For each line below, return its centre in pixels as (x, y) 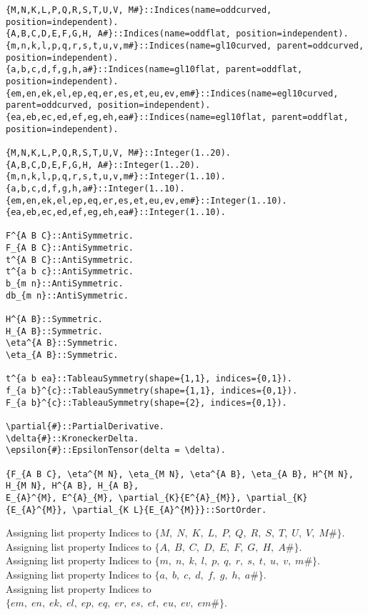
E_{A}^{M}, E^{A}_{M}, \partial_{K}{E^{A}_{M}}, (124, 497)
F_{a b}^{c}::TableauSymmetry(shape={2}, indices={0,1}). (146, 402)
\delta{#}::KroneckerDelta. (73, 438)
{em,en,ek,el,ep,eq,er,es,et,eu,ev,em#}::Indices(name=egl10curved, (172, 93)
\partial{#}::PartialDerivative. (85, 426)
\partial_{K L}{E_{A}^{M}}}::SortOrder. (170, 510)
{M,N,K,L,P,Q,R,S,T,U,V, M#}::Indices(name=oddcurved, (139, 10)
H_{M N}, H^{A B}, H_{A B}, (73, 486)
